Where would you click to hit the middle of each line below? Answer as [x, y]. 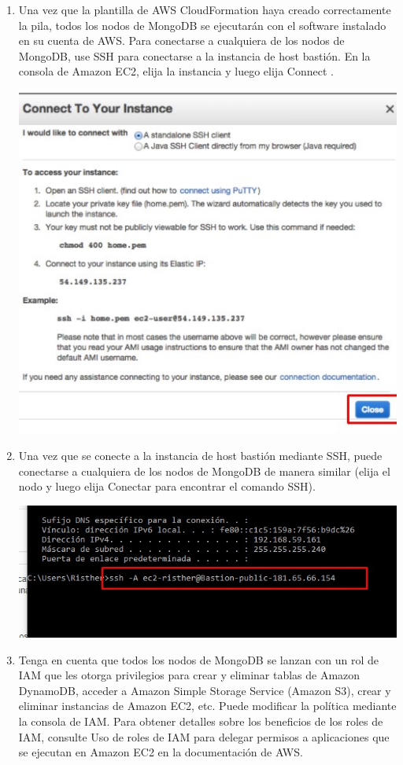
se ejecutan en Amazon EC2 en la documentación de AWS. [161, 752]
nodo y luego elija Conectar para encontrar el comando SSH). [167, 486]
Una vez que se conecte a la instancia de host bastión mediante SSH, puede [200, 456]
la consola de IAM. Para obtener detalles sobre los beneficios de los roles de [201, 721]
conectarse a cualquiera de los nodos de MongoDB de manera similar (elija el [204, 471]
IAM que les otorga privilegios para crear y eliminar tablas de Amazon [189, 675]
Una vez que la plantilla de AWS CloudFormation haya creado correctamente [205, 9]
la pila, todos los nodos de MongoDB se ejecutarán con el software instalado [202, 25]
